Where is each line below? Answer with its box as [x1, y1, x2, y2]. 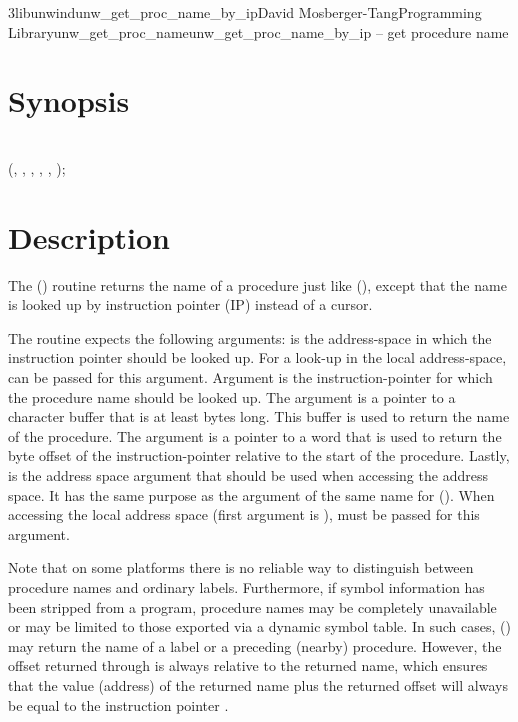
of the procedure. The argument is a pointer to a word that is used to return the [8, 425, 502, 446]
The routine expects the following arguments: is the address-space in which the [8, 327, 492, 348]
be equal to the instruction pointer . [8, 694, 229, 715]
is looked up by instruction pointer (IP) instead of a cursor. [8, 294, 373, 315]
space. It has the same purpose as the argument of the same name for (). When [8, 484, 495, 505]
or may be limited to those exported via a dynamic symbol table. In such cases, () [8, 616, 511, 637]
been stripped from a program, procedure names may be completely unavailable [8, 596, 497, 617]
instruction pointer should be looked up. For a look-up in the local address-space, [8, 347, 507, 368]
